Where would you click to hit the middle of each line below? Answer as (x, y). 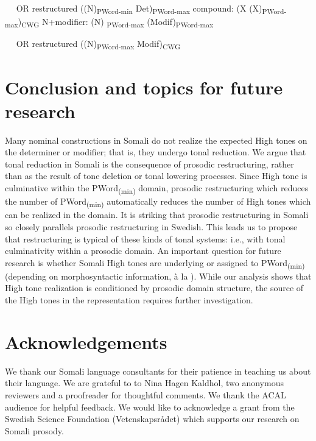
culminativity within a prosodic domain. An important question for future (143, 251)
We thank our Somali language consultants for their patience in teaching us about (158, 371)
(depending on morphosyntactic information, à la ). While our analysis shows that (158, 276)
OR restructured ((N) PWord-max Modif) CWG (98, 44)
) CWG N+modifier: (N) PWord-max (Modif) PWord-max (116, 22)
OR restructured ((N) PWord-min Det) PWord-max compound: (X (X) (139, 9)
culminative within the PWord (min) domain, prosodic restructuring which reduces (157, 189)
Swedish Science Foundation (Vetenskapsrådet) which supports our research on (152, 419)
